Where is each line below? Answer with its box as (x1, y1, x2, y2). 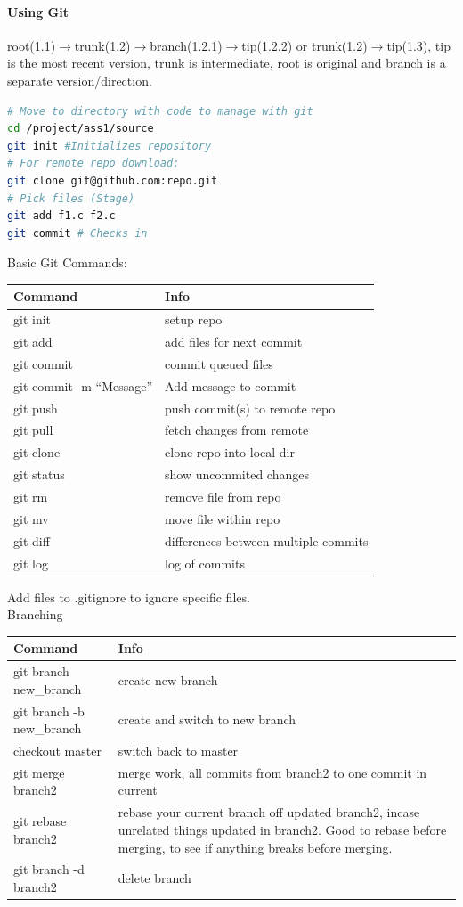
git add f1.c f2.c (7, 209, 116, 223)
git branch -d (13, 860, 85, 878)
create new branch (118, 670, 218, 689)
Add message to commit (165, 376, 296, 395)
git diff (13, 531, 50, 550)
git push (13, 398, 58, 417)
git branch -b (13, 701, 85, 720)
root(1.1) (7, 36, 56, 54)
